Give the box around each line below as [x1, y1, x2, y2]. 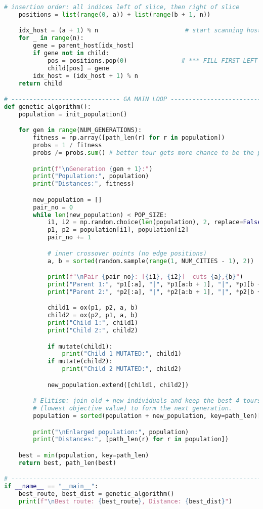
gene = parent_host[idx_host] [33, 42, 135, 50]
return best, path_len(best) [18, 459, 116, 466]
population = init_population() [18, 110, 127, 118]
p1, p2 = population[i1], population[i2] [47, 226, 189, 234]
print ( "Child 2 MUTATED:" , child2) [62, 365, 182, 373]
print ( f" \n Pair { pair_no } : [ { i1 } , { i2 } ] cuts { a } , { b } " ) [47, 273, 243, 281]
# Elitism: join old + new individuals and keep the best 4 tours [33, 397, 261, 405]
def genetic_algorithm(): [4, 103, 91, 110]
